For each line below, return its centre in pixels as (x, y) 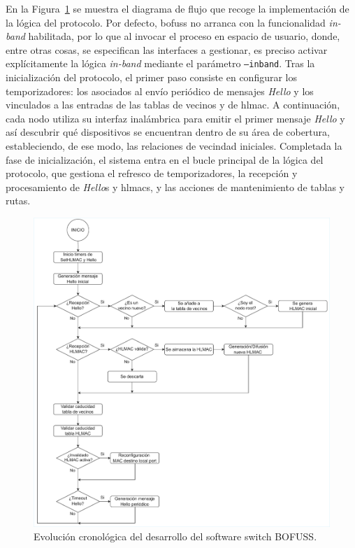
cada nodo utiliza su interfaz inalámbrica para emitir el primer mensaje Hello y (175, 118)
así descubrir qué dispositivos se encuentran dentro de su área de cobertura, (168, 132)
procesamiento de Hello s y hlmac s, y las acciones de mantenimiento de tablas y (175, 187)
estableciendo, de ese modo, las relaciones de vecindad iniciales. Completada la (174, 146)
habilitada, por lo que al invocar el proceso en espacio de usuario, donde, (184, 36)
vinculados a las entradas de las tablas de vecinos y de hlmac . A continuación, (173, 105)
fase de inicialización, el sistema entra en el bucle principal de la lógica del (165, 159)
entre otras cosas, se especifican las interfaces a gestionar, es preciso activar (167, 49)
